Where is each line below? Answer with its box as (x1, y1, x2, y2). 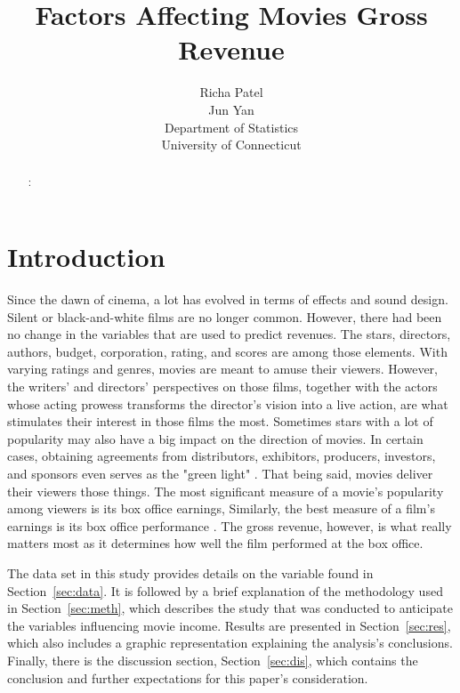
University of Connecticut (161, 135, 302, 154)
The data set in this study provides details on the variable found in (7, 563, 374, 582)
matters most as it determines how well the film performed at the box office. (7, 534, 424, 552)
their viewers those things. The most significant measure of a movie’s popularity (7, 481, 444, 500)
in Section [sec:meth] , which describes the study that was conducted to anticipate (7, 599, 453, 617)
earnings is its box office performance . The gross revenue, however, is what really (7, 516, 452, 535)
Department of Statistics (164, 117, 299, 136)
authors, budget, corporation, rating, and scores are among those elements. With (7, 342, 448, 360)
